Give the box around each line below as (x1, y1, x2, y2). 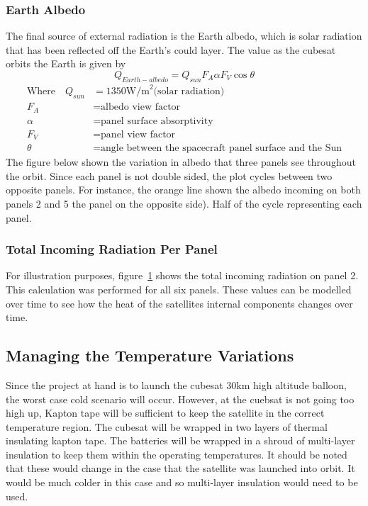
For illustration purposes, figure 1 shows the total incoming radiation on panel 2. (6, 268, 359, 283)
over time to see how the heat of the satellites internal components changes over (6, 296, 353, 310)
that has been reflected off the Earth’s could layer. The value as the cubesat (6, 42, 336, 57)
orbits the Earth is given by (6, 56, 126, 71)
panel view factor (101, 129, 176, 140)
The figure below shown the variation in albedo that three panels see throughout (6, 154, 356, 169)
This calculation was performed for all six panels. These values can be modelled (6, 281, 352, 296)
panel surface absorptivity (101, 116, 213, 126)
